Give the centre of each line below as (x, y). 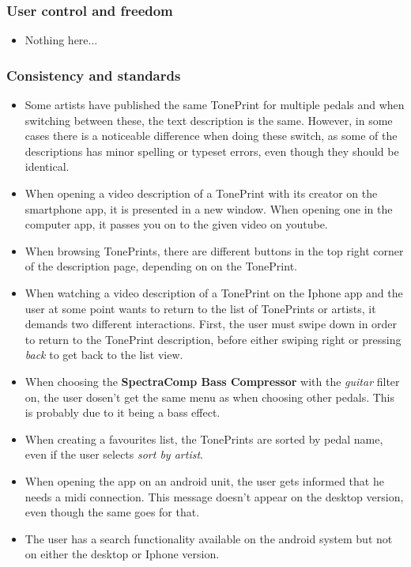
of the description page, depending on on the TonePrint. (161, 266)
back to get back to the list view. (104, 355)
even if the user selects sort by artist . (114, 454)
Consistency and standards (94, 75)
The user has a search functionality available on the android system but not (209, 538)
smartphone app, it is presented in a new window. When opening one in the (209, 208)
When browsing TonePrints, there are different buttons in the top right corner (214, 250)
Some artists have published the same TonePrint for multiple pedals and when (215, 105)
